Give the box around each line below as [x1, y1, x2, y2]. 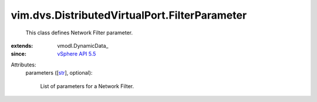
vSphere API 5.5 [57, 50, 96, 58]
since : [11, 50, 26, 58]
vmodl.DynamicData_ [57, 42, 109, 49]
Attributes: [11, 61, 36, 68]
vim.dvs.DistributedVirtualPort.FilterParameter [11, 9, 247, 22]
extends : [11, 42, 33, 49]
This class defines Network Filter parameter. [25, 29, 133, 36]
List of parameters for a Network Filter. [40, 82, 134, 90]
